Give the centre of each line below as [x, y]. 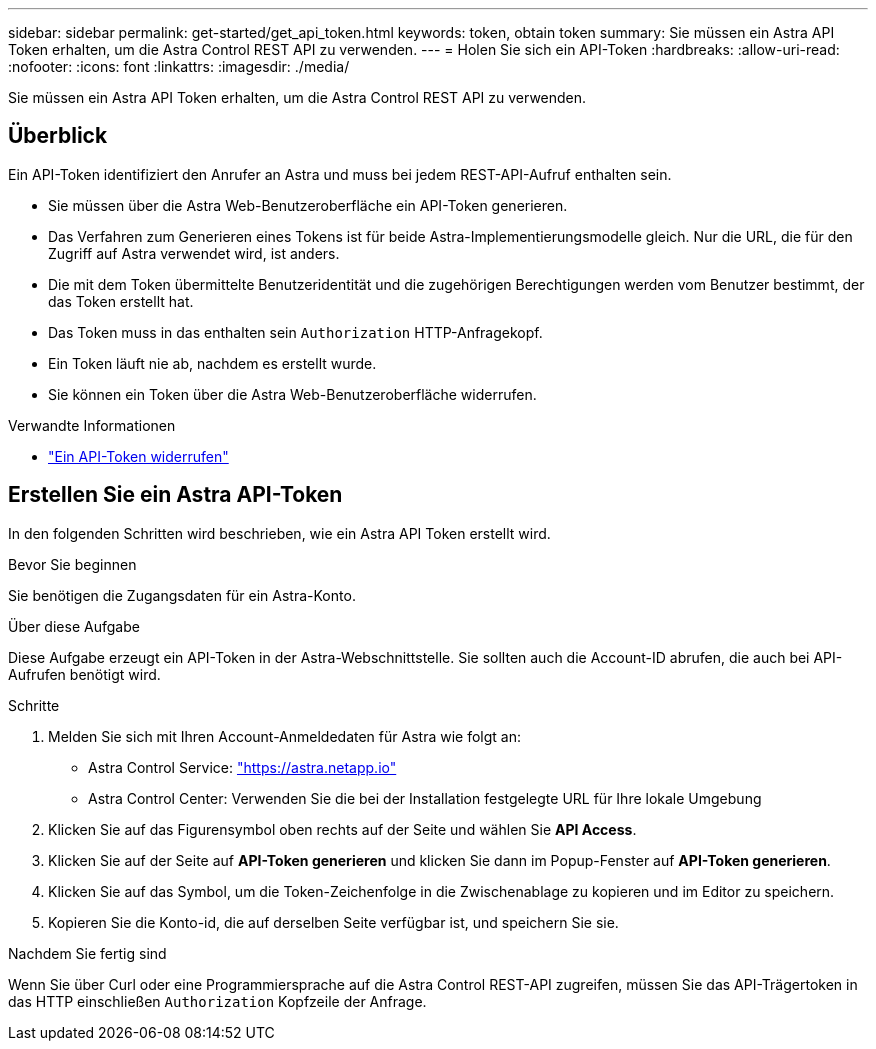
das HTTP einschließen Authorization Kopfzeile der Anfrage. [217, 1001]
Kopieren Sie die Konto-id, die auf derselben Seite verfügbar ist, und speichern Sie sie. [333, 922]
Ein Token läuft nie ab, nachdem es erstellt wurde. [212, 363]
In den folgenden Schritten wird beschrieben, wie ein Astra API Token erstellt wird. [279, 533]
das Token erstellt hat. [121, 301]
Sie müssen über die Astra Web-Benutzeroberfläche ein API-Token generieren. [308, 205]
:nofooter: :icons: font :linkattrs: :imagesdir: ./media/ [179, 66]
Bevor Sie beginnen [72, 564]
